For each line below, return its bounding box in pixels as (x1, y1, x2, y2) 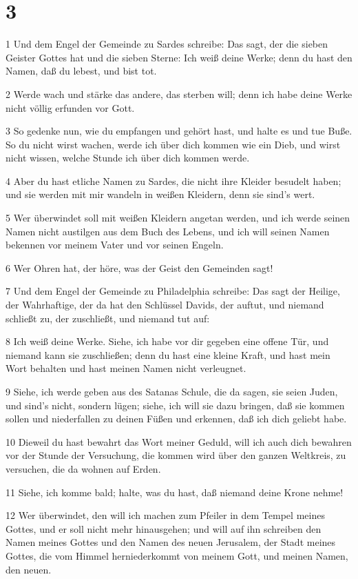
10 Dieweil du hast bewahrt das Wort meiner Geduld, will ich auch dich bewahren (6, 434, 352, 449)
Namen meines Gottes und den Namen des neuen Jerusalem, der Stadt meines (6, 535, 336, 549)
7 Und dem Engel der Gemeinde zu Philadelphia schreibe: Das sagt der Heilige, (6, 284, 340, 298)
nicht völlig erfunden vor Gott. (6, 100, 135, 115)
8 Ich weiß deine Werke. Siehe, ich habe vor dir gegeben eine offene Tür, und (6, 334, 329, 349)
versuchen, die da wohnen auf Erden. (6, 461, 161, 475)
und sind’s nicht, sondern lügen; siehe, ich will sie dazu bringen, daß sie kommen (6, 398, 345, 412)
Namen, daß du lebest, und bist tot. (6, 63, 157, 78)
